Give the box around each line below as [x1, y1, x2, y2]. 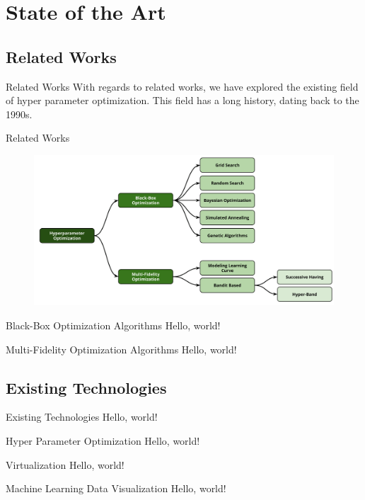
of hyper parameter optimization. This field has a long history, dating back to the [6, 93, 359, 108]
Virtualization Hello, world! [6, 457, 124, 472]
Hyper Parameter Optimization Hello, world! [6, 433, 200, 448]
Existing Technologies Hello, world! [6, 409, 158, 424]
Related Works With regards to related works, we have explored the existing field [6, 79, 359, 93]
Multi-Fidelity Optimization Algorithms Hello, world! [6, 341, 237, 356]
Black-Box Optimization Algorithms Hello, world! [6, 317, 221, 332]
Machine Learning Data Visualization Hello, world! [6, 481, 226, 496]
